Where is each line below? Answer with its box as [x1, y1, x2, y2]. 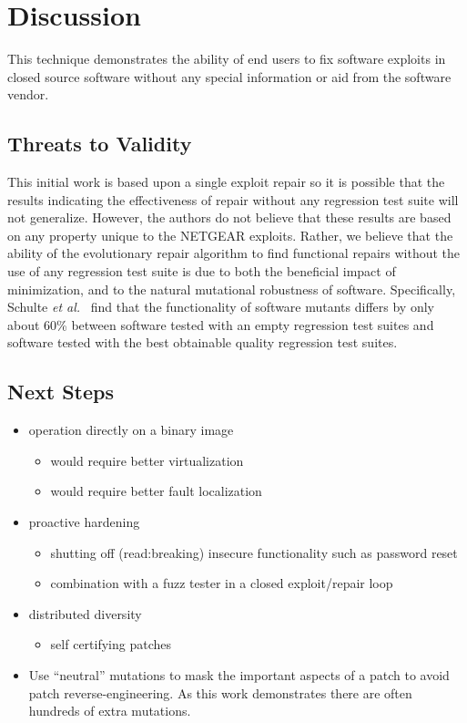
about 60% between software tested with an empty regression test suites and [7, 315, 434, 334]
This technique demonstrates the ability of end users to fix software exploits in [7, 49, 446, 68]
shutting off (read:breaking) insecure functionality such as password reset [50, 542, 458, 562]
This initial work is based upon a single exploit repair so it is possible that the [7, 172, 445, 191]
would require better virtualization [50, 450, 244, 470]
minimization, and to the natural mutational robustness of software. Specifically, [7, 279, 456, 298]
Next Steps [7, 377, 114, 406]
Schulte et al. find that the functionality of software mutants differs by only [7, 297, 434, 316]
